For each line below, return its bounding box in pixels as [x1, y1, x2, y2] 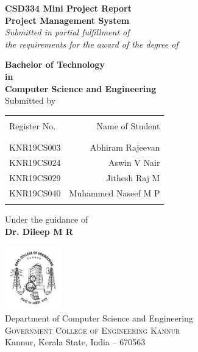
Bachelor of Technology [5, 58, 105, 71]
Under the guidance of [5, 212, 88, 225]
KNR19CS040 [9, 186, 61, 199]
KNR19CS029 [9, 171, 61, 184]
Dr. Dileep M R [5, 224, 73, 237]
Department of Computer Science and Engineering [5, 312, 193, 325]
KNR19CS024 [9, 156, 61, 168]
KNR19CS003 [9, 141, 61, 154]
